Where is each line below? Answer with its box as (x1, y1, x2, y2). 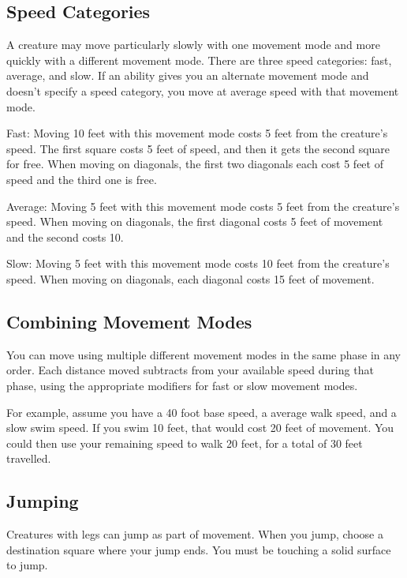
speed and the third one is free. (6, 171, 157, 187)
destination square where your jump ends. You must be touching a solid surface (6, 541, 391, 557)
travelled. (6, 450, 51, 467)
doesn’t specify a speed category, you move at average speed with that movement (6, 82, 399, 99)
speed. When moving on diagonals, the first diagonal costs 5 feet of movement (6, 213, 383, 230)
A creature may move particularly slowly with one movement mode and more (6, 36, 380, 53)
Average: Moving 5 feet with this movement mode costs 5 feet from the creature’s (6, 197, 400, 214)
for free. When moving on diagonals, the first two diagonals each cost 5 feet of (6, 156, 383, 172)
